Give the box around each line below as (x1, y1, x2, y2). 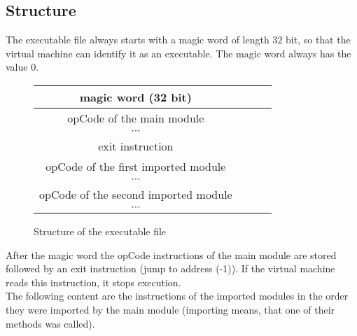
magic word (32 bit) (79, 88, 192, 105)
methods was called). (6, 316, 95, 330)
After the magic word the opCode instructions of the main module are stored (6, 247, 337, 262)
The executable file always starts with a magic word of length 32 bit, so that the (6, 32, 351, 47)
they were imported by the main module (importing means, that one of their (6, 302, 335, 316)
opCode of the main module (67, 109, 204, 126)
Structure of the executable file (34, 223, 167, 238)
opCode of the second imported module (39, 185, 232, 202)
